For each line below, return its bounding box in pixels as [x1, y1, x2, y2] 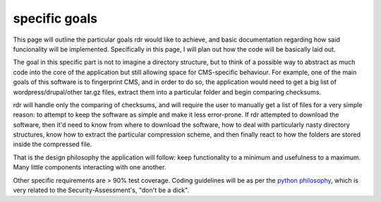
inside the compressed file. [13, 140, 92, 148]
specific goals [13, 11, 98, 26]
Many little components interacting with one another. [13, 163, 167, 172]
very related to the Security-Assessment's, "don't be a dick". [13, 186, 190, 194]
